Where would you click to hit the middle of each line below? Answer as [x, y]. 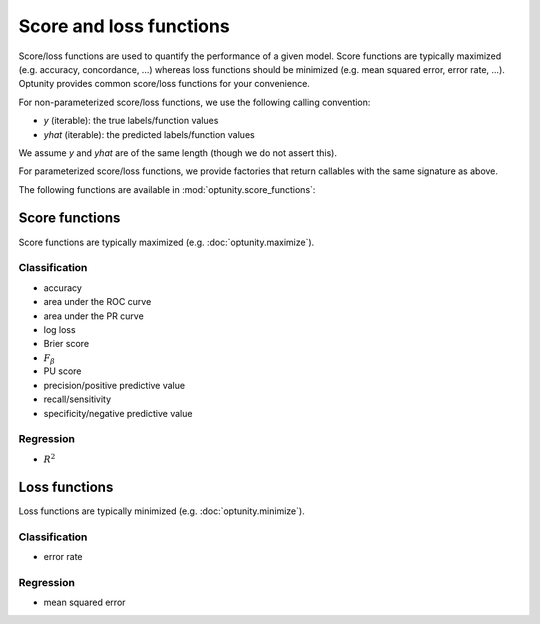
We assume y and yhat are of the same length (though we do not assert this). [177, 152]
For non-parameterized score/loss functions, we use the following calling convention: [194, 102]
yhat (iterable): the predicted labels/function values [149, 134]
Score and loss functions [124, 26]
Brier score [66, 344]
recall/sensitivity [77, 399]
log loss [59, 329]
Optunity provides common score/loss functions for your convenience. [164, 84]
